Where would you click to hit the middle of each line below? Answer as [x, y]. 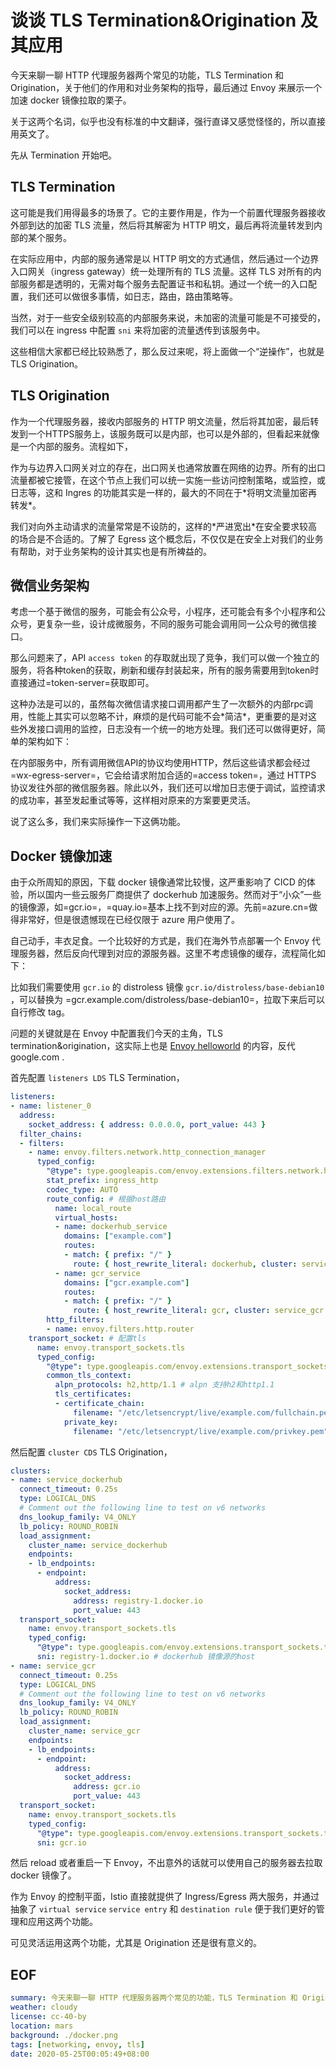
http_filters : [75, 1320]
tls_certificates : [93, 1394]
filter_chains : [51, 1134]
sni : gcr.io [61, 1842]
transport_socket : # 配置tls [87, 1338]
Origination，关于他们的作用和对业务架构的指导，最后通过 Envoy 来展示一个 [166, 87]
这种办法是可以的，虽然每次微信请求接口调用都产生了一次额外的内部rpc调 [162, 704]
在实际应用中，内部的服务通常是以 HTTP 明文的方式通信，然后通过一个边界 [165, 258]
